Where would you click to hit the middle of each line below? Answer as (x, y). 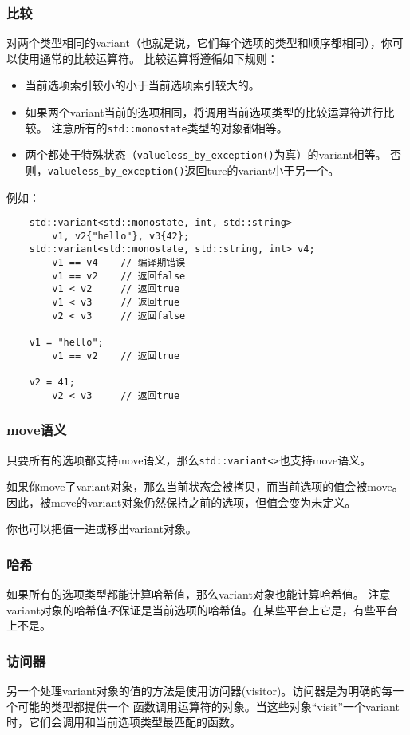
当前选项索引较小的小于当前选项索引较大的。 (142, 85)
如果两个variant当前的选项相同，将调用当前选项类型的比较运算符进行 (204, 112)
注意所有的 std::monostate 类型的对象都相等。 (170, 127)
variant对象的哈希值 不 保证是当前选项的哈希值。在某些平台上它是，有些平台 (202, 609)
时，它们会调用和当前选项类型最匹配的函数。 (124, 722)
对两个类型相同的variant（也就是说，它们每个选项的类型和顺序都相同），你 (199, 43)
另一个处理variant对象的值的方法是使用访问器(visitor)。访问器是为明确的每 (200, 691)
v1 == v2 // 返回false (119, 276)
